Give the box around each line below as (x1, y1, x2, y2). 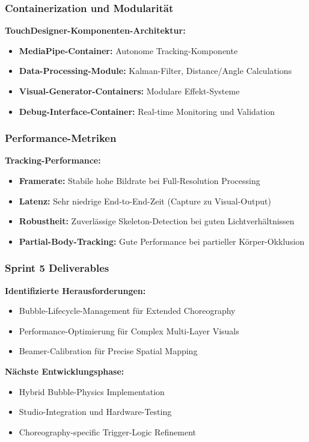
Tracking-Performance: (5, 154, 101, 167)
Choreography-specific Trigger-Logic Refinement (19, 425, 197, 438)
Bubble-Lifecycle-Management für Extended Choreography (19, 304, 236, 317)
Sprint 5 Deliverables (5, 260, 109, 275)
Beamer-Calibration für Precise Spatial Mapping (19, 345, 198, 357)
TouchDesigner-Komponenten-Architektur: (5, 24, 186, 37)
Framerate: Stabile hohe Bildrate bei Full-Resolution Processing (19, 174, 260, 186)
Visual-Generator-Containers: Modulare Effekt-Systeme (19, 85, 240, 97)
